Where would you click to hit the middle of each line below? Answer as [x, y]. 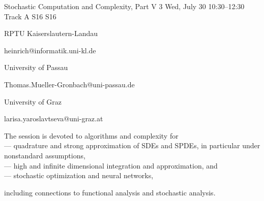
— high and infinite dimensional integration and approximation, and [111, 165]
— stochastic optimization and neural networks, [79, 175]
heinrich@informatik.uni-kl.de [50, 50]
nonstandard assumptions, [45, 155]
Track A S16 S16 [30, 16]
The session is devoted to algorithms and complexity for [91, 135]
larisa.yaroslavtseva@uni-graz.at [54, 119]
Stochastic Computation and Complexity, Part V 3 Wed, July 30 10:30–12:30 [124, 6]
